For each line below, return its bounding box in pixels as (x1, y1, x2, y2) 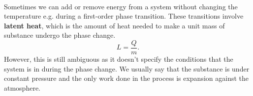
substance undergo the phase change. (4, 30, 116, 40)
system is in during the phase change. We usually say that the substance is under (4, 63, 250, 73)
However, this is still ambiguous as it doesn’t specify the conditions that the (4, 54, 233, 64)
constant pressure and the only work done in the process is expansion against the (4, 73, 249, 83)
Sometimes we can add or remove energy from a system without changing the (4, 1, 238, 11)
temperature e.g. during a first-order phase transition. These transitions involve (4, 11, 244, 21)
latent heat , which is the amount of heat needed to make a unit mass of (4, 20, 225, 30)
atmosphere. (4, 82, 41, 93)
